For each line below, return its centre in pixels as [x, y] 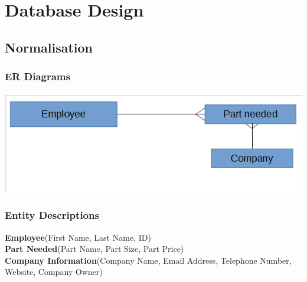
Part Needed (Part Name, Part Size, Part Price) [94, 249]
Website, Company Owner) [54, 272]
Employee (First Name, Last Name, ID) [78, 237]
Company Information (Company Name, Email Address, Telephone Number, [148, 260]
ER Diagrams [37, 76]
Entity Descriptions [52, 215]
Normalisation [49, 47]
